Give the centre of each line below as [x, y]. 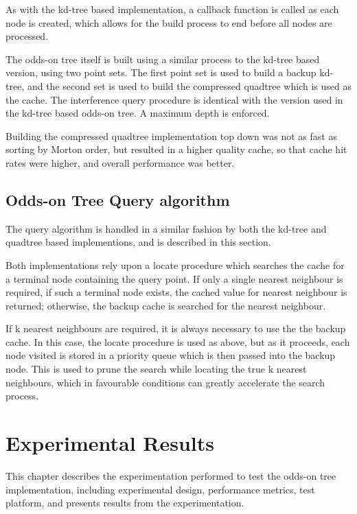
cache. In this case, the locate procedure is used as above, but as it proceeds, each [178, 341]
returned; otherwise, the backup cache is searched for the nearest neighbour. [166, 305]
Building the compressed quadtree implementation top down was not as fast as [171, 136]
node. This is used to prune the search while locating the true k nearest [156, 369]
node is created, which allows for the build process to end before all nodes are [169, 22]
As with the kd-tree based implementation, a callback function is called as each [172, 9]
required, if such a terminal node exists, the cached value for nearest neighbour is [176, 292]
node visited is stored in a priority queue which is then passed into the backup [171, 355]
